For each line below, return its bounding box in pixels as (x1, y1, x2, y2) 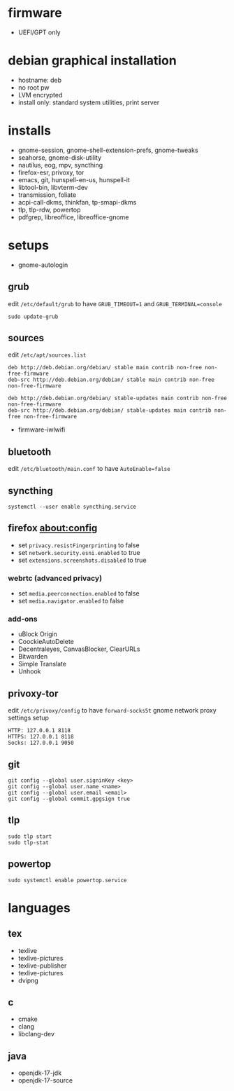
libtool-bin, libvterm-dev (17, 183, 88, 191)
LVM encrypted (17, 90, 63, 99)
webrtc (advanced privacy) (8, 573, 103, 583)
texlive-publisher (17, 961, 67, 970)
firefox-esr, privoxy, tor (17, 168, 85, 177)
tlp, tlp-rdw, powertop (17, 205, 81, 214)
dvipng (17, 976, 39, 984)
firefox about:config (8, 522, 98, 534)
